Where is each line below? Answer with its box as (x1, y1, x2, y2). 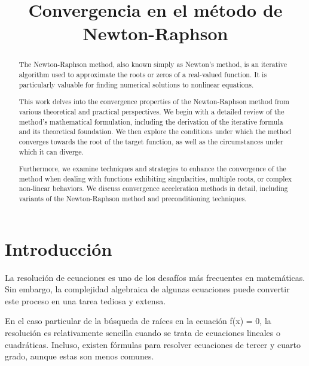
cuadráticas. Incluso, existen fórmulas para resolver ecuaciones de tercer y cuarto (5, 338, 301, 350)
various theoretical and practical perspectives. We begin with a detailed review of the (19, 106, 284, 116)
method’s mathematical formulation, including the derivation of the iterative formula (19, 116, 283, 126)
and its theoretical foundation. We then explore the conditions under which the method (19, 126, 292, 137)
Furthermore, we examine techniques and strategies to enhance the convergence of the (19, 164, 286, 174)
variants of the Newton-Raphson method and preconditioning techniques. (19, 193, 247, 204)
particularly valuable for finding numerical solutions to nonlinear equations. (19, 79, 254, 89)
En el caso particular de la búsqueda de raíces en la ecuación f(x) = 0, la (5, 314, 271, 327)
